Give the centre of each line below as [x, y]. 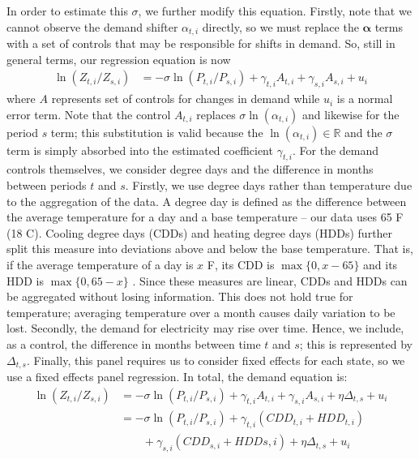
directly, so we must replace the [280, 26]
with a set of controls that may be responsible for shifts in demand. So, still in [201, 43]
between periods [47, 185]
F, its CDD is [241, 265]
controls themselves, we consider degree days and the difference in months [190, 169]
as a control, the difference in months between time [134, 343]
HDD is [25, 280]
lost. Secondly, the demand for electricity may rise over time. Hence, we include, [205, 328]
